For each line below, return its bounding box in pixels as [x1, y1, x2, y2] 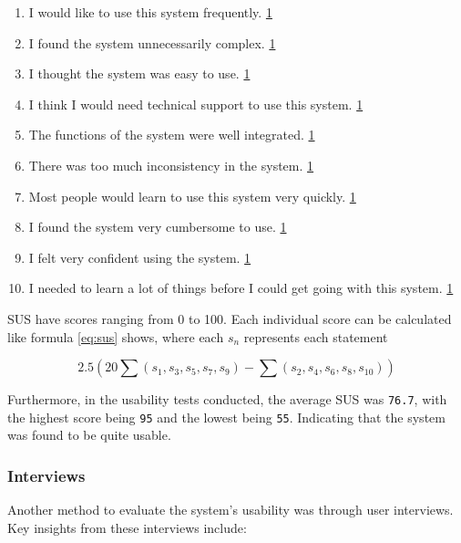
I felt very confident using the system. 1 [28, 247, 251, 266]
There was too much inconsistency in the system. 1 [28, 155, 314, 174]
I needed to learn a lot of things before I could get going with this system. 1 [28, 278, 454, 298]
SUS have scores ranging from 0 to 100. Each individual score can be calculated [7, 308, 452, 328]
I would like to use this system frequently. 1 [28, 3, 272, 21]
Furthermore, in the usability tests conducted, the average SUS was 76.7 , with [7, 390, 447, 409]
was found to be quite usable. [7, 425, 171, 444]
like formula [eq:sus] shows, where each [7, 327, 224, 346]
